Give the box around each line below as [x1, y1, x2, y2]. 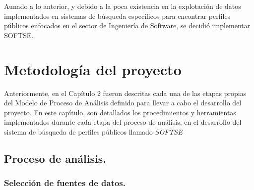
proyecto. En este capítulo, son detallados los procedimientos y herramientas [4, 107, 236, 117]
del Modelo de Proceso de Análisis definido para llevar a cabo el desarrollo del [4, 97, 242, 108]
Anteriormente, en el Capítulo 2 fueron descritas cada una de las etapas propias [4, 88, 247, 98]
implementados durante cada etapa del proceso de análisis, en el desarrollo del [4, 117, 242, 127]
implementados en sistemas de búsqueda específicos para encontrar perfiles [4, 10, 231, 21]
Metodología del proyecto [4, 59, 182, 79]
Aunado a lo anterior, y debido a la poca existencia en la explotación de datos [4, 1, 241, 11]
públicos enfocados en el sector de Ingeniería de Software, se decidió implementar [4, 20, 251, 31]
